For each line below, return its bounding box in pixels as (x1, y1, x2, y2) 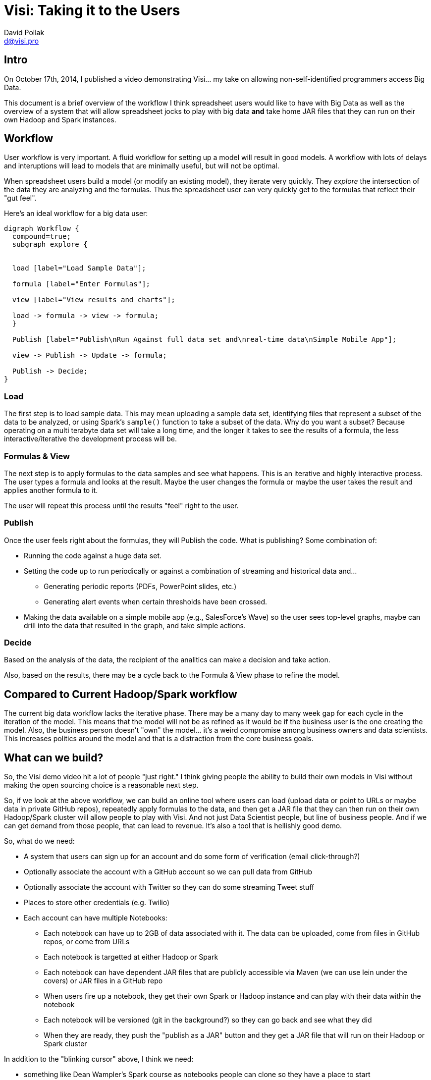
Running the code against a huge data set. (24, 551, 162, 560)
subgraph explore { (12, 240, 88, 249)
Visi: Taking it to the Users (4, 2, 180, 19)
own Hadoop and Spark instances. (4, 115, 116, 124)
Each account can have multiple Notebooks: (24, 914, 167, 922)
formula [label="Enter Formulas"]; (12, 280, 151, 288)
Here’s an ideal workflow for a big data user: (4, 209, 148, 218)
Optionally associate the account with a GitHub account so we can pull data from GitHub (24, 867, 313, 876)
